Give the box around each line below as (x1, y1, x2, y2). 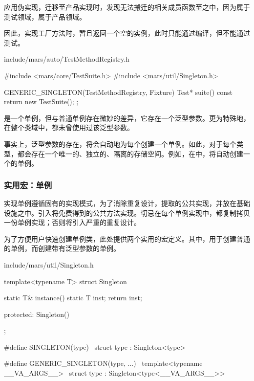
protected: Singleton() (4, 309, 69, 319)
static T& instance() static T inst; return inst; (4, 292, 142, 303)
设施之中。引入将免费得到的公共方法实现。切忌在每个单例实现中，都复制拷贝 (4, 207, 250, 218)
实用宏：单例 (4, 179, 52, 191)
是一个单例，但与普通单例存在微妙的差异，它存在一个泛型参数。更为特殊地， (4, 112, 250, 123)
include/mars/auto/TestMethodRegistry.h (4, 54, 129, 64)
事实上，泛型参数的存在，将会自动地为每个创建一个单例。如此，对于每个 (4, 138, 236, 149)
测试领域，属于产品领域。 (4, 11, 86, 22)
